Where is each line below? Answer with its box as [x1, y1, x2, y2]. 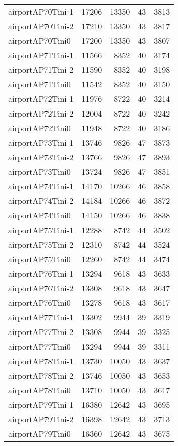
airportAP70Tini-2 [8, 20, 74, 32]
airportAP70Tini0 [8, 35, 71, 46]
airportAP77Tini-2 [8, 326, 74, 338]
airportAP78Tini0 [8, 384, 71, 396]
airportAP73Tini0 [8, 166, 71, 177]
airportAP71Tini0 [8, 78, 71, 90]
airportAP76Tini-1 [8, 268, 74, 279]
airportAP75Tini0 [8, 253, 71, 265]
